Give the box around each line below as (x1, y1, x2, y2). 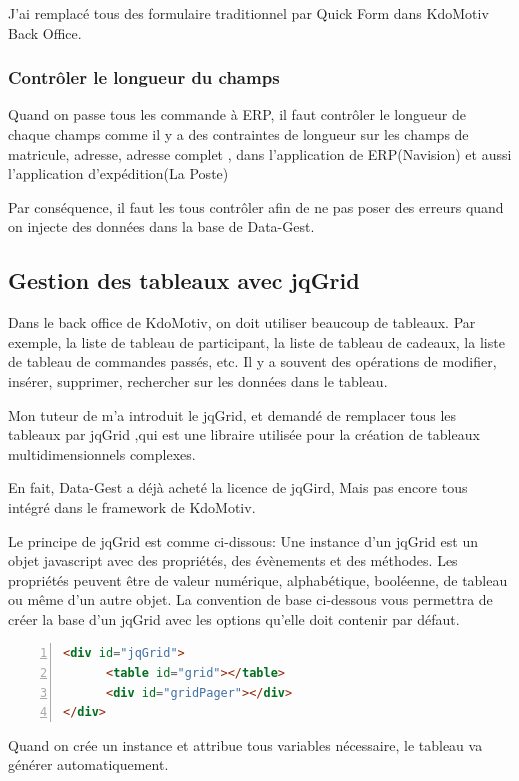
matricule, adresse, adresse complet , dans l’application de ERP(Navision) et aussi (8, 143, 512, 164)
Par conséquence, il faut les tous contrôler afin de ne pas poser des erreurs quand (8, 196, 504, 217)
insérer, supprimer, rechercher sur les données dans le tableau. (8, 370, 388, 391)
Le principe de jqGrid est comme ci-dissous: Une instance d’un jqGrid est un (8, 530, 478, 551)
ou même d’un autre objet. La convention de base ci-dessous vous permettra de (8, 589, 493, 610)
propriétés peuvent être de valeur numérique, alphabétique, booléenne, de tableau (8, 569, 508, 590)
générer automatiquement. (8, 754, 169, 775)
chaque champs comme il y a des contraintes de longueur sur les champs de (8, 124, 469, 144)
